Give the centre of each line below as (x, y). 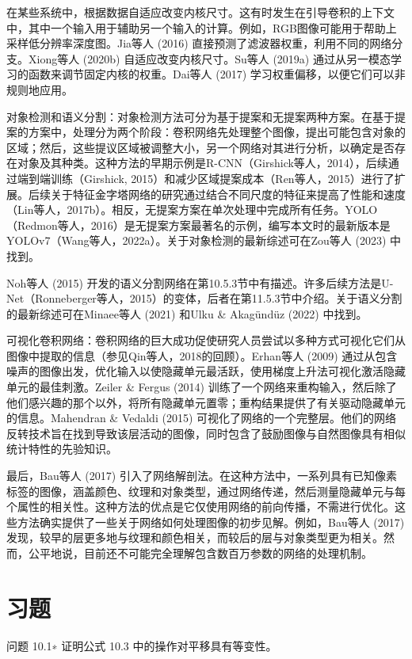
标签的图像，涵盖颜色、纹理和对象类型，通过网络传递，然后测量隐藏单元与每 (206, 491)
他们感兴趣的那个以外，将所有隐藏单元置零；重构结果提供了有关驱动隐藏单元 (206, 402)
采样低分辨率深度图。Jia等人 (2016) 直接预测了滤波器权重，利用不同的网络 (199, 43)
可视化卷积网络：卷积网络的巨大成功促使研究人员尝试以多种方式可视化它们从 (206, 340)
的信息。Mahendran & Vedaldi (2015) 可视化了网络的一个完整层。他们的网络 (202, 418)
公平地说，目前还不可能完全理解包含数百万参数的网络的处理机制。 (200, 553)
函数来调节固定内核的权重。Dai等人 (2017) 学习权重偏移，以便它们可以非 (217, 74)
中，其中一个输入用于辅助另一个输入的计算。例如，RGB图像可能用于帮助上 (202, 27)
